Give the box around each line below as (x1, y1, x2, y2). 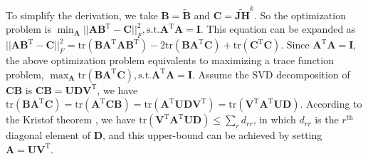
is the (315, 112, 339, 127)
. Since (280, 37, 310, 52)
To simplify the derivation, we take (6, 7, 158, 22)
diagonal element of (6, 128, 90, 143)
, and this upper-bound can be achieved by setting (102, 128, 322, 143)
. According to (300, 96, 362, 111)
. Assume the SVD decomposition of (191, 66, 350, 81)
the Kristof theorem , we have (6, 112, 136, 127)
